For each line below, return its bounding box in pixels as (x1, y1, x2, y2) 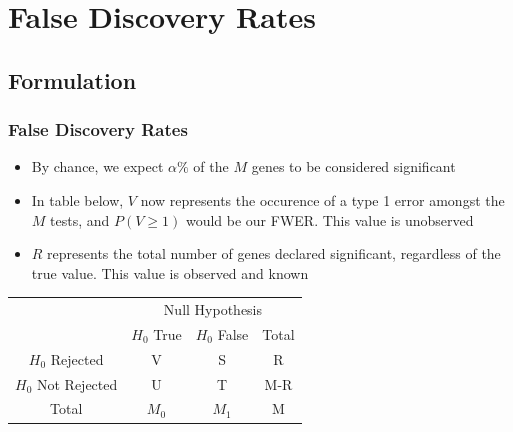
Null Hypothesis (163, 299, 263, 320)
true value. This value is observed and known (31, 262, 309, 283)
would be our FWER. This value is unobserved (185, 209, 474, 230)
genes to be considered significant (251, 156, 456, 177)
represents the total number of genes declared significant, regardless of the (47, 243, 501, 264)
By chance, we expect (31, 156, 164, 177)
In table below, (31, 189, 124, 210)
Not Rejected (36, 373, 118, 394)
